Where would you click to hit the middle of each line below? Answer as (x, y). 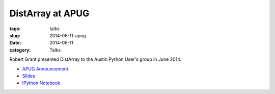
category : (20, 50)
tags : (15, 29)
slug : (15, 35)
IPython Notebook (41, 83)
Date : (15, 43)
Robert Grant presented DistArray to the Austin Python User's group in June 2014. (95, 59)
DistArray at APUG (49, 13)
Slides (29, 76)
